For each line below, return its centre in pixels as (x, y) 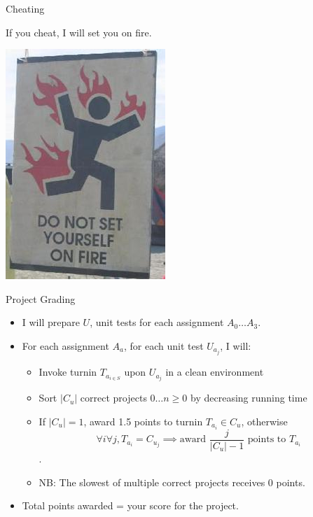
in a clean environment (215, 372)
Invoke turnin (68, 372)
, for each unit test (164, 345)
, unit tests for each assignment (157, 322)
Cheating (25, 8)
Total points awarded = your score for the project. (130, 505)
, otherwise (264, 421)
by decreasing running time (249, 398)
